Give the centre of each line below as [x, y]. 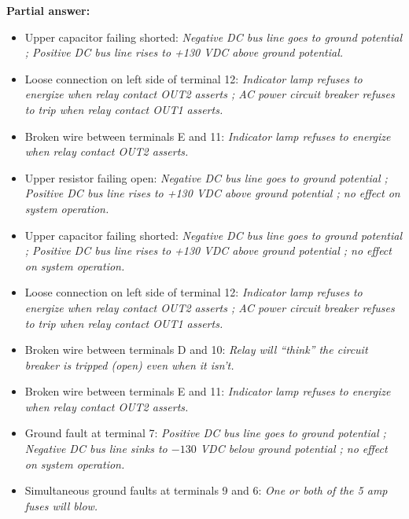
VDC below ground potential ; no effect [294, 449]
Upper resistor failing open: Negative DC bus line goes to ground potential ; [206, 177]
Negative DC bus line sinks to [96, 449]
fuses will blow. [61, 505]
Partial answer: [48, 10]
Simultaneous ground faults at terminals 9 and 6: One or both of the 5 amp [206, 490]
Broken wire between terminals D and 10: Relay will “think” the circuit [196, 350]
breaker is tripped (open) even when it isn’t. [129, 364]
